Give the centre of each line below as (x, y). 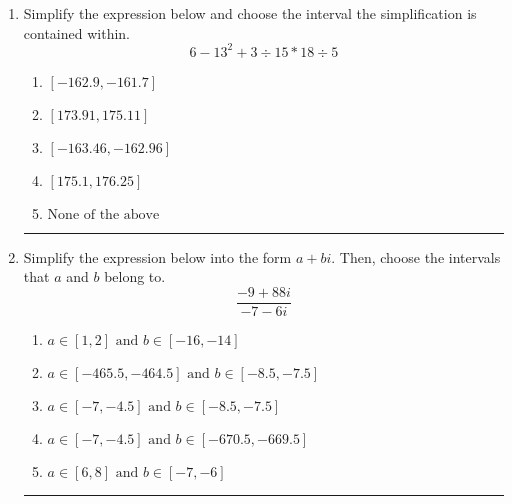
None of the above (103, 214)
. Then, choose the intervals (416, 256)
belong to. (135, 276)
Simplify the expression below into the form (157, 256)
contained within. (76, 32)
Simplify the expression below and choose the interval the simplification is (250, 13)
